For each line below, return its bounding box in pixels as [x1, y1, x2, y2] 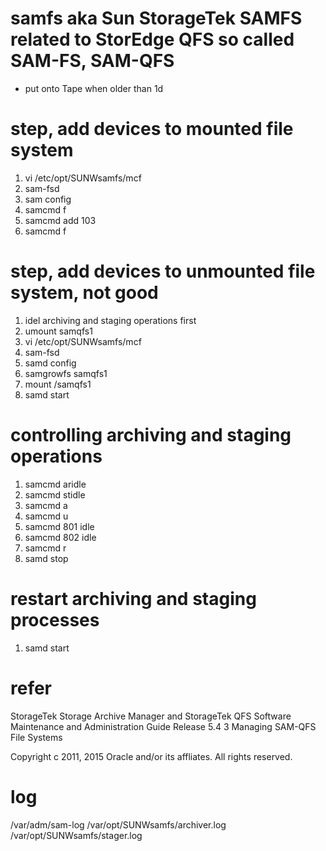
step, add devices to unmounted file [10, 260, 316, 283]
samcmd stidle [24, 488, 86, 501]
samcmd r [24, 542, 67, 554]
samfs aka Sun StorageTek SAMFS [10, 7, 303, 30]
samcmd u [24, 510, 69, 522]
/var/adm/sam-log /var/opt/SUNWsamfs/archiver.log [10, 818, 227, 831]
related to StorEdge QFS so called [10, 28, 295, 51]
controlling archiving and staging [10, 424, 292, 446]
